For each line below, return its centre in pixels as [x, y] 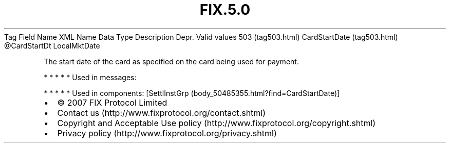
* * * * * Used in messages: [90, 77]
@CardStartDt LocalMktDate [52, 45]
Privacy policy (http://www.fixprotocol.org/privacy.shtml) [167, 133]
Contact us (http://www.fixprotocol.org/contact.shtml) [162, 113]
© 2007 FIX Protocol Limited [112, 102]
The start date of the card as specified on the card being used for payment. [171, 61]
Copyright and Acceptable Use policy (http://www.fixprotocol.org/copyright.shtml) [217, 123]
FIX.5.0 [225, 10]
